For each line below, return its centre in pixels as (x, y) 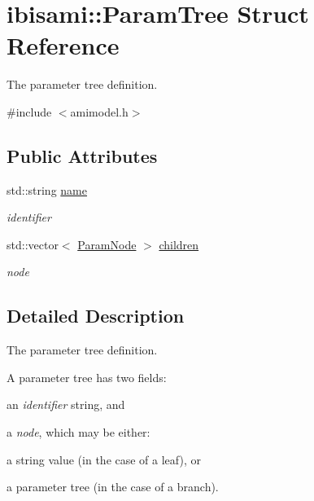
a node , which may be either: (78, 432)
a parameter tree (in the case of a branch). (113, 487)
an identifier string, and (66, 404)
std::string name (47, 189)
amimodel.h (99, 111)
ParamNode (107, 244)
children (179, 244)
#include (29, 111)
